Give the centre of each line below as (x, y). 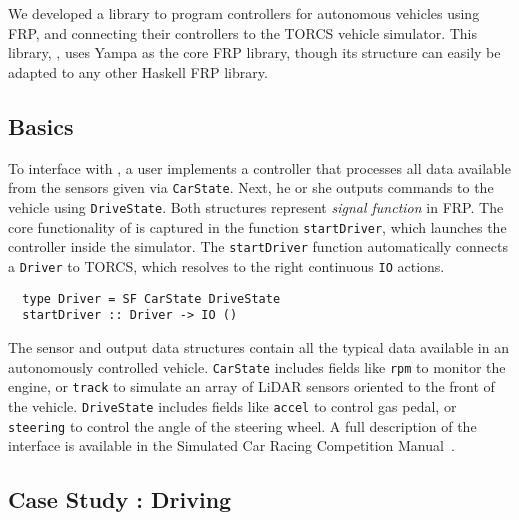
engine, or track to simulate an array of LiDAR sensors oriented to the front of (251, 386)
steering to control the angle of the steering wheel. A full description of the (242, 425)
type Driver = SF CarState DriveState (151, 298)
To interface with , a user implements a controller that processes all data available (259, 167)
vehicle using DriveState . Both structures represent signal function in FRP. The (256, 207)
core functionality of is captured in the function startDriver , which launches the (257, 226)
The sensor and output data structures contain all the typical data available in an (258, 346)
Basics (41, 125)
